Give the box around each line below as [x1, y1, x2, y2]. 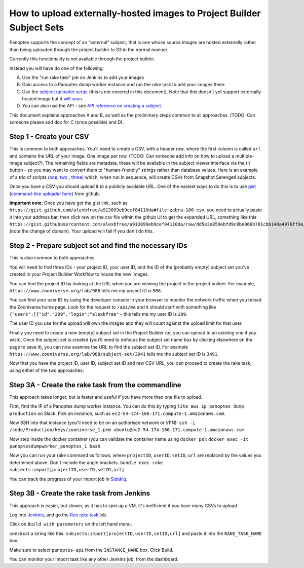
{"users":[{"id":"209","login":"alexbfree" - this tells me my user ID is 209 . [9, 311, 187, 317]
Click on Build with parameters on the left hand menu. [9, 521, 132, 527]
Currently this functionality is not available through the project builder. [9, 56, 156, 62]
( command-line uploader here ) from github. [9, 191, 100, 197]
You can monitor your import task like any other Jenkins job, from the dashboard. [9, 556, 179, 562]
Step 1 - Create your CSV [9, 132, 89, 141]
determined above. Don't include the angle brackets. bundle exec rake [9, 459, 163, 466]
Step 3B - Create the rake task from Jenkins [9, 489, 150, 498]
